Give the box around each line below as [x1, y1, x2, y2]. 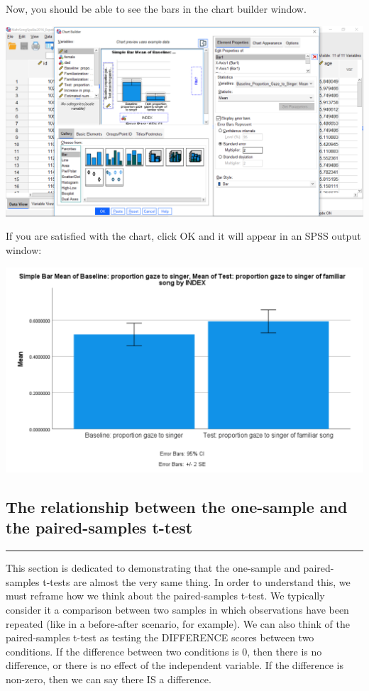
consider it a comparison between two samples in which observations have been [6, 602, 349, 617]
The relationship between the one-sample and [6, 496, 348, 517]
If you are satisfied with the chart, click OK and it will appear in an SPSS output [6, 228, 361, 243]
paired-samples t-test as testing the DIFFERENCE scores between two [6, 630, 314, 645]
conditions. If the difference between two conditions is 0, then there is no [6, 643, 322, 658]
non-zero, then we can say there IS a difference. [6, 671, 211, 686]
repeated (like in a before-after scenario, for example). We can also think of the [6, 616, 350, 631]
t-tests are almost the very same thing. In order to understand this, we [43, 574, 351, 589]
